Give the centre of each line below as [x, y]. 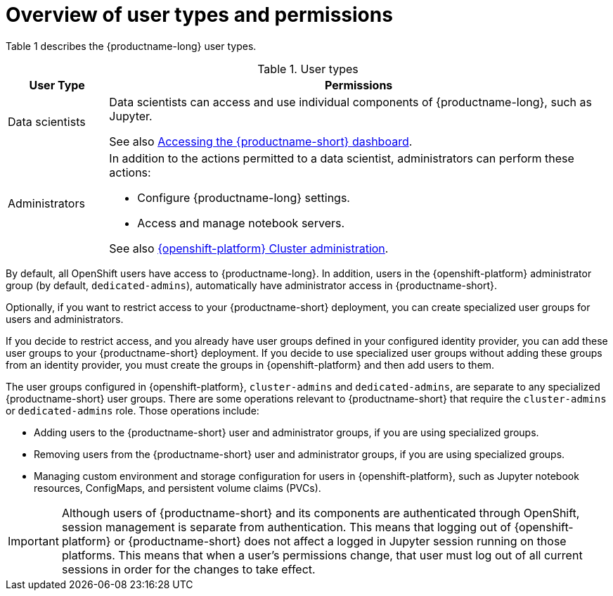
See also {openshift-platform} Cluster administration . [249, 248]
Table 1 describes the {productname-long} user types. [131, 46]
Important [33, 541]
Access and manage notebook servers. [241, 223]
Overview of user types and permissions [199, 15]
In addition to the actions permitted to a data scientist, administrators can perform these [342, 158]
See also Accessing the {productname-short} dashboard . [261, 141]
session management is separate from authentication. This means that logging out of [286, 527]
